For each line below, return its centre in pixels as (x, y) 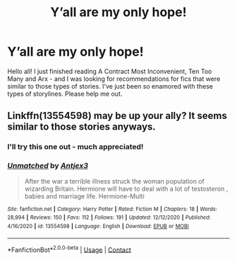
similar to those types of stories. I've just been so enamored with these (110, 86)
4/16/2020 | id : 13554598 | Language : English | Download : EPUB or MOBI (98, 226)
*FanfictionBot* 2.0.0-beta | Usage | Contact (69, 249)
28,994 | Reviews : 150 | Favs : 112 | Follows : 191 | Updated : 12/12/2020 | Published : (109, 218)
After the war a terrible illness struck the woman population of (114, 181)
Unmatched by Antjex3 (48, 166)
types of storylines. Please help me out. (65, 94)
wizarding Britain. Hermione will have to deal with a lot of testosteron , (126, 189)
